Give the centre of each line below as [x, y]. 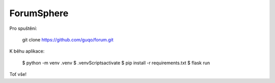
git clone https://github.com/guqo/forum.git [68, 39]
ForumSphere [39, 13]
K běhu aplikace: [27, 51]
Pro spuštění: [23, 28]
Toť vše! [18, 74]
